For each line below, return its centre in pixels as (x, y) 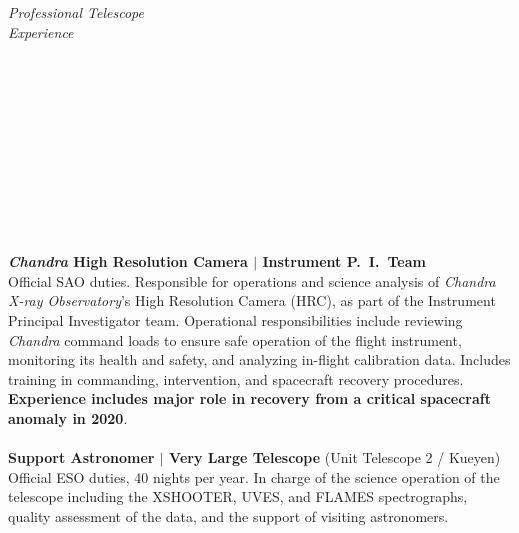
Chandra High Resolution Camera (128, 261)
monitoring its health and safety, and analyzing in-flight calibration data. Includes (259, 359)
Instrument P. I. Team (344, 261)
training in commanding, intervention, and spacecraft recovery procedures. (236, 378)
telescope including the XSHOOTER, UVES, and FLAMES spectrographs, (238, 496)
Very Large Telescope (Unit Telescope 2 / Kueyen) (335, 457)
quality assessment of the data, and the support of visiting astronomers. (228, 515)
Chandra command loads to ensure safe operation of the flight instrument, (235, 339)
